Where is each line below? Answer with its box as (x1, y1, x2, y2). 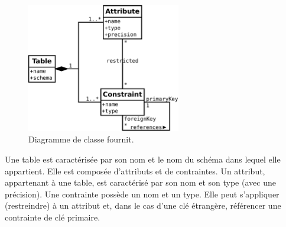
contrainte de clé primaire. (5, 211, 100, 223)
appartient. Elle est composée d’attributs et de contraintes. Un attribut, (5, 164, 265, 177)
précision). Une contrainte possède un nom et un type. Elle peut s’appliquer (5, 187, 279, 200)
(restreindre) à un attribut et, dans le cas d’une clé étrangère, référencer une (5, 199, 281, 212)
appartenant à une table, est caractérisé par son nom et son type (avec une (5, 176, 276, 189)
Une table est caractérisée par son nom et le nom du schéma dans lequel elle (5, 153, 281, 166)
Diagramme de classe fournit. (28, 133, 134, 145)
